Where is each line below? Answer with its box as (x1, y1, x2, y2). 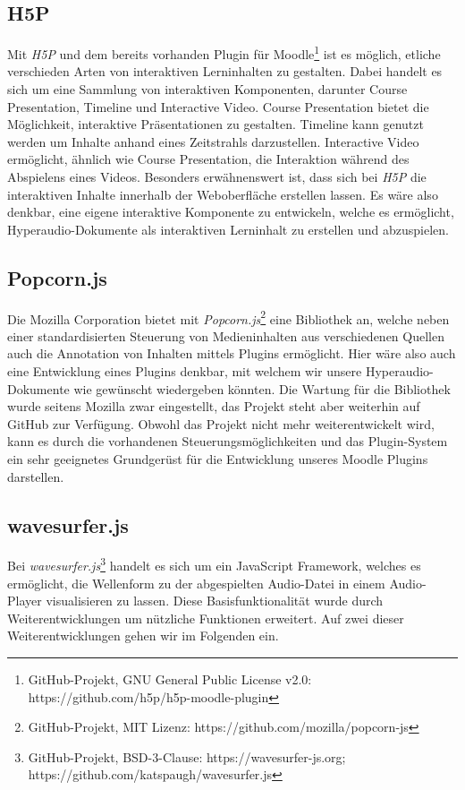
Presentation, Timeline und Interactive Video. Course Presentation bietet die (7, 97, 429, 116)
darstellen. (7, 467, 64, 485)
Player (7, 591, 42, 610)
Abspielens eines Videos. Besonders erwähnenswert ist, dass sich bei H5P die (7, 167, 427, 186)
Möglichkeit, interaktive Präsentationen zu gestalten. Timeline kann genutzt (7, 115, 424, 133)
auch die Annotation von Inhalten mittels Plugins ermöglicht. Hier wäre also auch (7, 344, 456, 363)
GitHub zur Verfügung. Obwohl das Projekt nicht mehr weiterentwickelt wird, (7, 414, 435, 433)
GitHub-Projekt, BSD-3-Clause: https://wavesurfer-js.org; (28, 747, 346, 766)
